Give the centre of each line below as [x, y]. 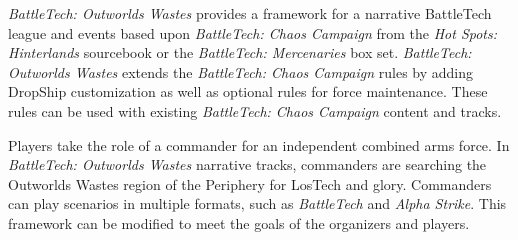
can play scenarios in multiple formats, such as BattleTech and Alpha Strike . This [257, 203]
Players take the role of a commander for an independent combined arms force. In [259, 144]
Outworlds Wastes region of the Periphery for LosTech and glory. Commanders [250, 183]
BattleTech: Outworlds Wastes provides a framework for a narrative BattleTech [250, 13]
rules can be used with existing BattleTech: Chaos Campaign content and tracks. [255, 110]
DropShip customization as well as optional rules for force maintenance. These [248, 91]
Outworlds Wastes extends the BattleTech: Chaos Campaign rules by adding [241, 71]
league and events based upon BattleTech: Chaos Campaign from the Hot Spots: [253, 32]
